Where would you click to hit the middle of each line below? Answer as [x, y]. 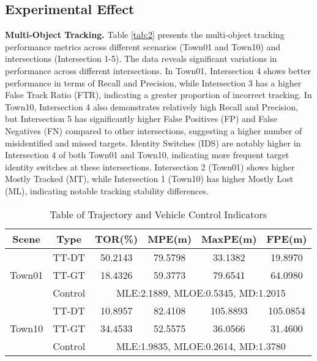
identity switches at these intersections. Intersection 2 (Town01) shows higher [150, 166]
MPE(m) [170, 238]
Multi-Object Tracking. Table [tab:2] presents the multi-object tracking [145, 35]
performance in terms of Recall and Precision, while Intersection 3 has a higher [153, 82]
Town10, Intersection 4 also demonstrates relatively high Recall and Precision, [151, 106]
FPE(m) [287, 238]
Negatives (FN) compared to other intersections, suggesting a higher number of [154, 130]
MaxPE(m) [229, 238]
